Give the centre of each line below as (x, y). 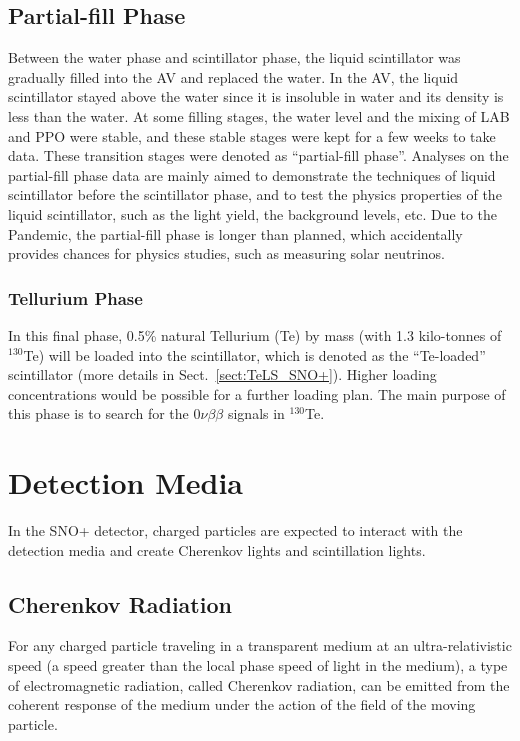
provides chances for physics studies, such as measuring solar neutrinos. (226, 253)
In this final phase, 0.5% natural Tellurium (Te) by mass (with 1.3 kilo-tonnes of (255, 334)
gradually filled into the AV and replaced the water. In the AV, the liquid (233, 76)
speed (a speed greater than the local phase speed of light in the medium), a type (258, 665)
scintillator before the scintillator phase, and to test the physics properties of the (255, 194)
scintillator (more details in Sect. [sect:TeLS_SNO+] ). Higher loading (222, 374)
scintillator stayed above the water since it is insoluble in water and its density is (256, 96)
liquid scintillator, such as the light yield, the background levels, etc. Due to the (253, 213)
